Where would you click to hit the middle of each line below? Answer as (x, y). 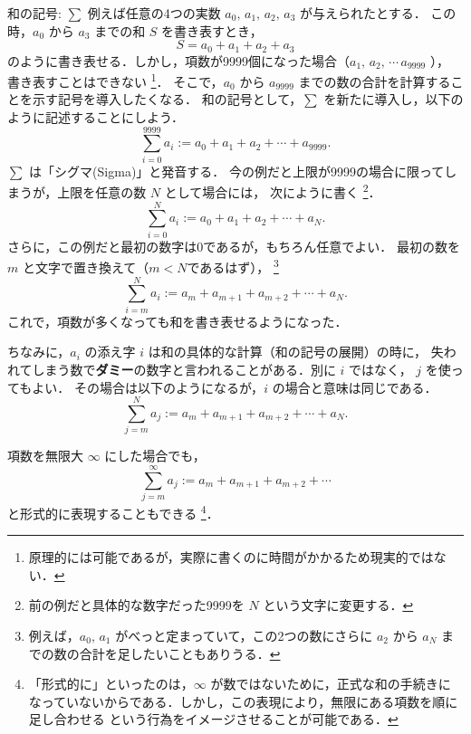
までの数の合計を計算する (375, 81)
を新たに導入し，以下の (394, 99)
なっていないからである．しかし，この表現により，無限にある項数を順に (243, 701)
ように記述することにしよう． (96, 117)
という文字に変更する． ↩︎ (338, 605)
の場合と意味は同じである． (355, 387)
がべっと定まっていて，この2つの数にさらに (244, 635)
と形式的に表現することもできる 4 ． (113, 511)
